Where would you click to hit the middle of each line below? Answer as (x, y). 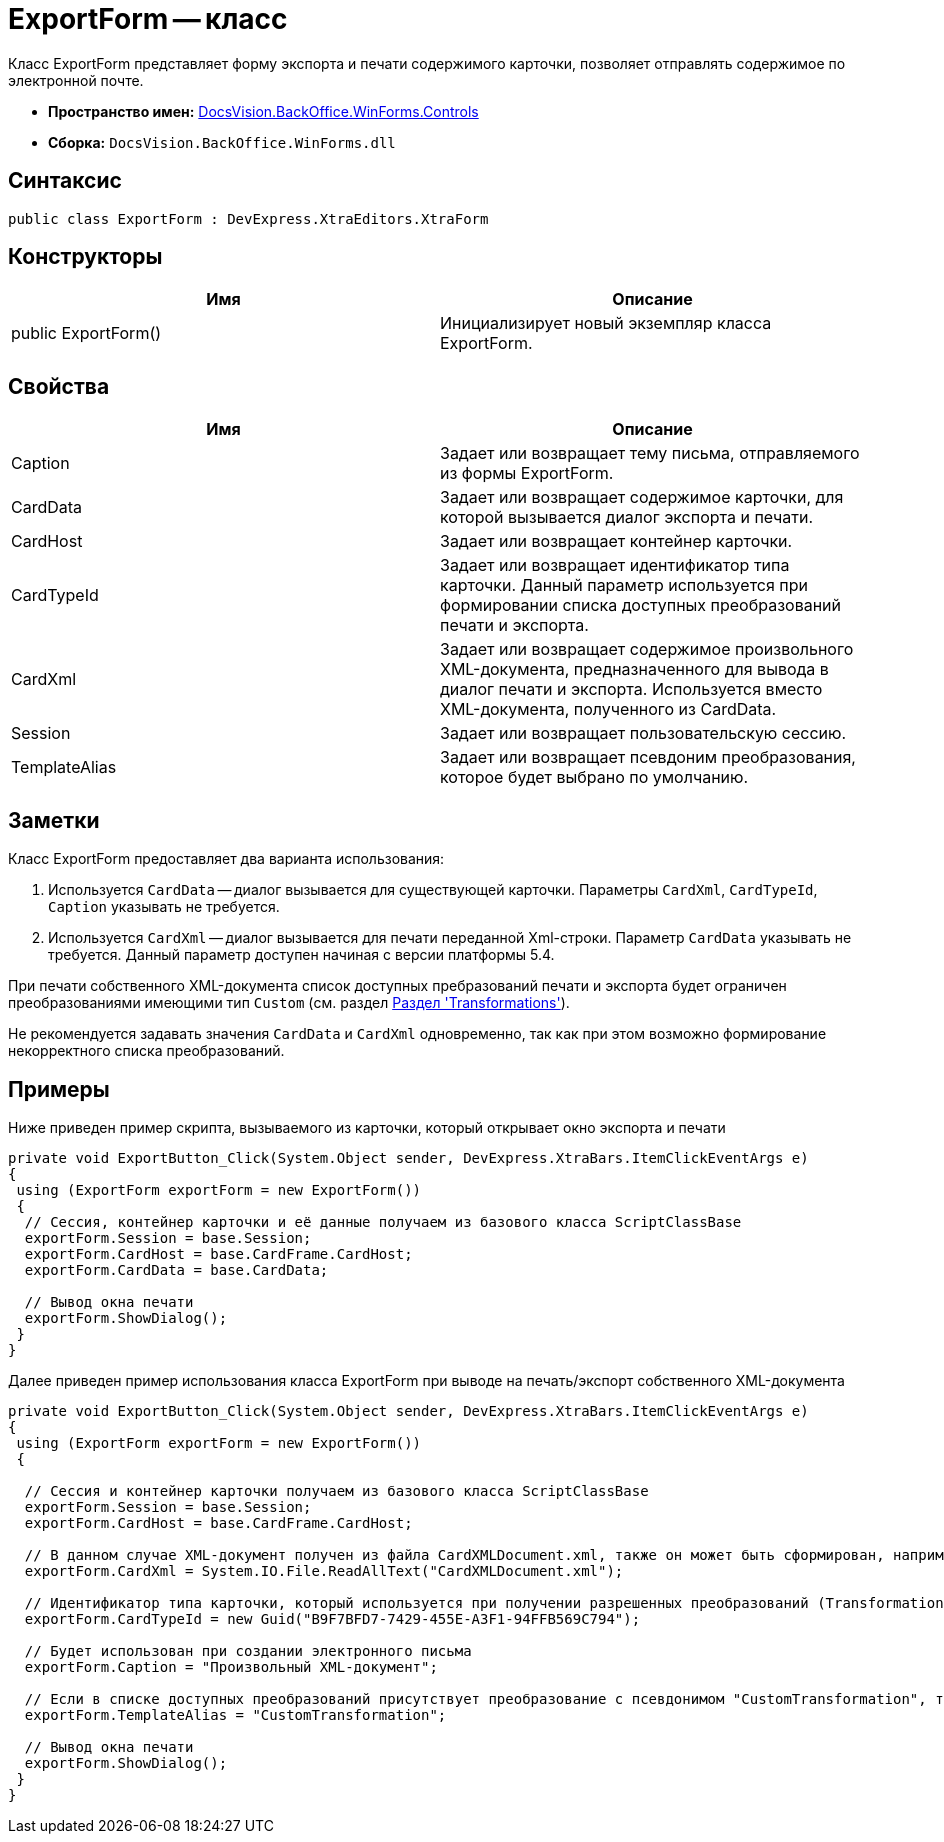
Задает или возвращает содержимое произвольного (647, 649)
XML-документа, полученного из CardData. (608, 709)
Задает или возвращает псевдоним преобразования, (648, 757)
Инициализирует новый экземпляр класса (606, 323)
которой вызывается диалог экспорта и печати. (626, 517)
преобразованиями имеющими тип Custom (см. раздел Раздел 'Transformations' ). (289, 1003)
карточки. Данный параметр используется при (624, 585)
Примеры (59, 1089)
